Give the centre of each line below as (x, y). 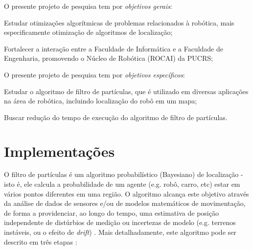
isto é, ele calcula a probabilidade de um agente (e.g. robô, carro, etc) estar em (122, 184)
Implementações (59, 151)
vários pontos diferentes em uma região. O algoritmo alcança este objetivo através (126, 193)
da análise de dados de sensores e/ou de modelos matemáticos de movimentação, (125, 203)
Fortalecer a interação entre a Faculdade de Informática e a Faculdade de (114, 48)
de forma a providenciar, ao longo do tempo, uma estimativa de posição (111, 212)
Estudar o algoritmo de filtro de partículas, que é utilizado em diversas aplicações (126, 91)
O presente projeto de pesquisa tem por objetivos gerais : (88, 6)
